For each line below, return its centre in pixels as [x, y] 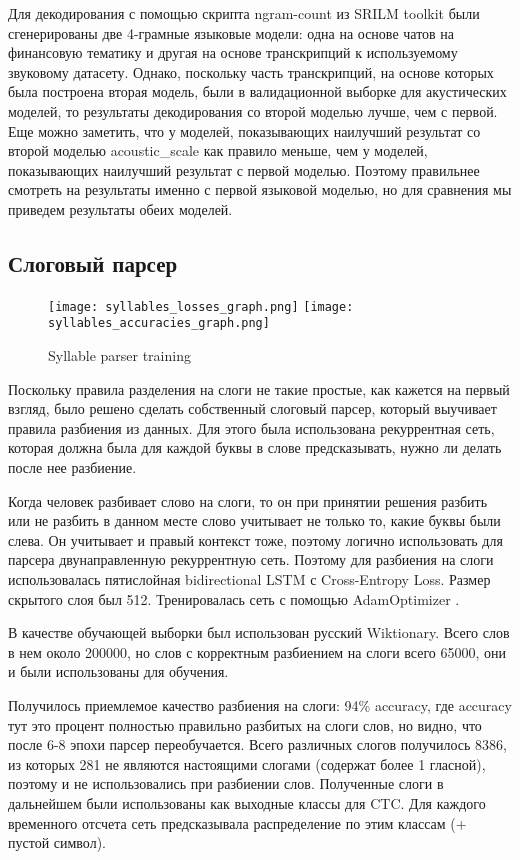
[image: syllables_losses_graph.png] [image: [201, 306]
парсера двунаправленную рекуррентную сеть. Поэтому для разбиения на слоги [251, 559]
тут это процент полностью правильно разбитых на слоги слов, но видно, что [245, 724]
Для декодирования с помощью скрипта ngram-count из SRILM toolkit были [244, 13]
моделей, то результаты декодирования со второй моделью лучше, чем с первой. [253, 110]
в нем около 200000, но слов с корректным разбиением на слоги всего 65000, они [257, 651]
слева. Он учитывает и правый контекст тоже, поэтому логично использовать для [255, 539]
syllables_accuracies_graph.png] [159, 323]
